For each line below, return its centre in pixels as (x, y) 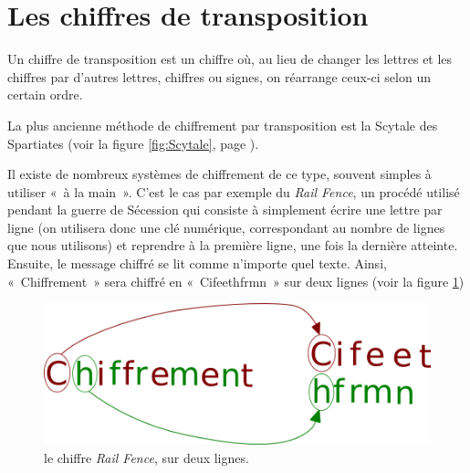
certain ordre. (45, 95)
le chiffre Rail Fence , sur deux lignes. (146, 457)
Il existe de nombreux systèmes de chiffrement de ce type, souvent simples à (219, 174)
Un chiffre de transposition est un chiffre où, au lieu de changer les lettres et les (230, 59)
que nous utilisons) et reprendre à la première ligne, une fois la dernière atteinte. (233, 245)
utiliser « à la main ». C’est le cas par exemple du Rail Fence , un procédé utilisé (234, 191)
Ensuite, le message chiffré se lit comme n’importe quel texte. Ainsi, (197, 263)
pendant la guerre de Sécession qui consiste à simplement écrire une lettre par (225, 210)
